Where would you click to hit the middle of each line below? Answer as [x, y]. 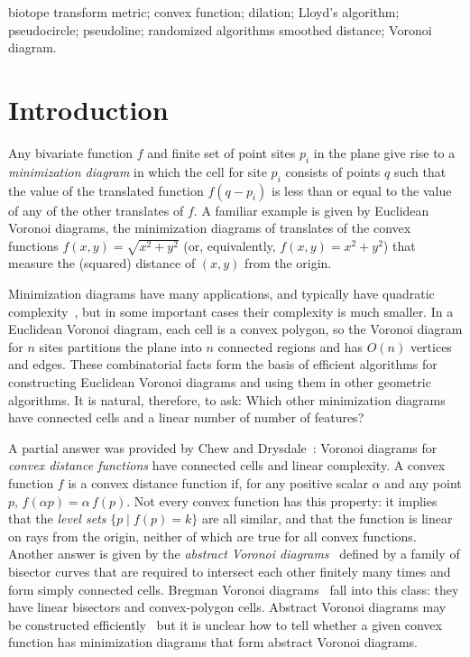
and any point [423, 482]
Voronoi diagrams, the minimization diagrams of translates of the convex [210, 228]
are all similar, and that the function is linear [327, 518]
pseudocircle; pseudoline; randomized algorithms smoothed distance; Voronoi [220, 29]
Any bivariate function [71, 152]
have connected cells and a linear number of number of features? [186, 417]
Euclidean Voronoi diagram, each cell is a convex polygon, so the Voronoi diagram [235, 329]
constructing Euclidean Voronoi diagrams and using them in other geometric [220, 381]
